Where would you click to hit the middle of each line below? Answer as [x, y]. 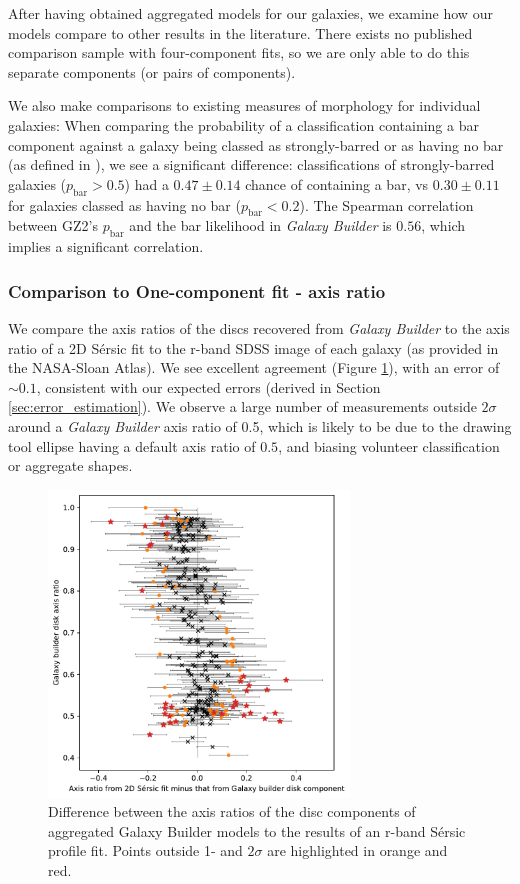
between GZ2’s [53, 225]
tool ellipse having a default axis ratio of [132, 445]
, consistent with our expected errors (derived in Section [208, 386]
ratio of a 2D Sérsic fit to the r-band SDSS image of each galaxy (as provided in [253, 347]
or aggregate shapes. [70, 465]
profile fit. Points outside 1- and [145, 850]
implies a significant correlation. [106, 246]
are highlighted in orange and [357, 850]
